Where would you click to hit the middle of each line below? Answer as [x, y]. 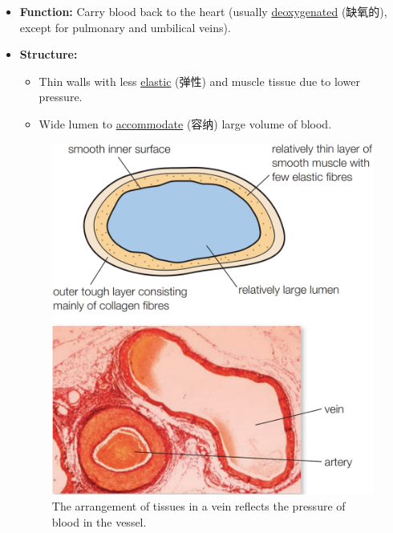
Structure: [49, 54]
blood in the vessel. [99, 521]
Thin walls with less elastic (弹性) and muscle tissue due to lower [199, 81]
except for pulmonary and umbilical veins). [125, 27]
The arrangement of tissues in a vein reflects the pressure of [199, 505]
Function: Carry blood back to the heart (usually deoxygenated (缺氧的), [203, 11]
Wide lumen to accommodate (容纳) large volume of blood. [185, 123]
